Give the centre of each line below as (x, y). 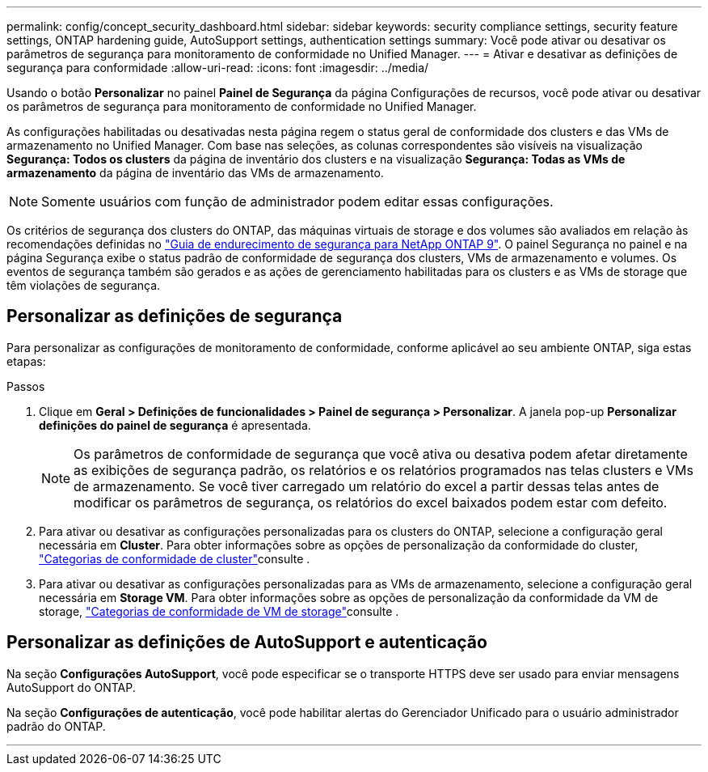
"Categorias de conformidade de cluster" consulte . (175, 558)
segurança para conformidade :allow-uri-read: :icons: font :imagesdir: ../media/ (218, 68)
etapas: (26, 361)
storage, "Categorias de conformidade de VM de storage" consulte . (219, 611)
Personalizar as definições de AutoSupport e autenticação (247, 643)
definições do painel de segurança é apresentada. (175, 425)
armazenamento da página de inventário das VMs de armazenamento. (195, 173)
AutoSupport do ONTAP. (71, 687)
